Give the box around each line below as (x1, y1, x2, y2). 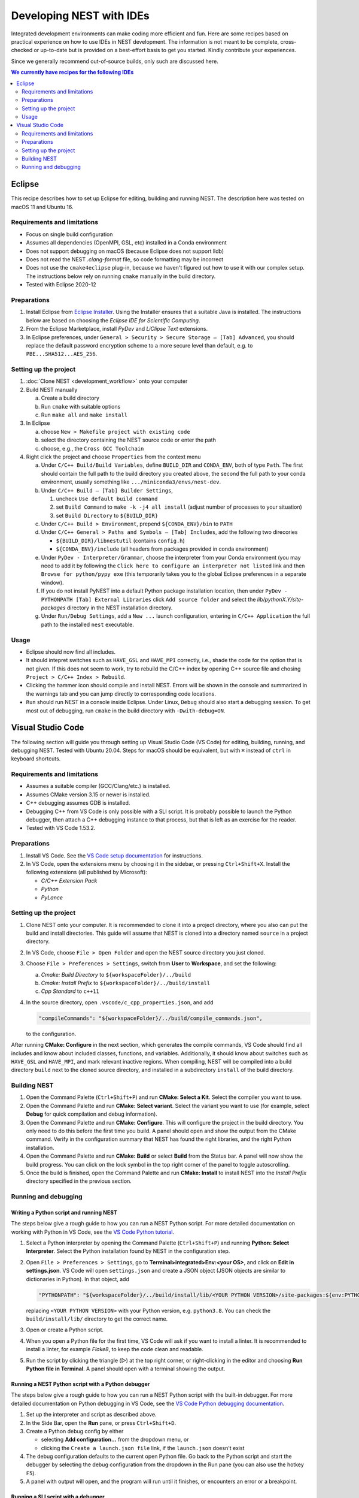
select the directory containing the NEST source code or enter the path (41, 436, 217, 443)
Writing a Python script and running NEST (11, 1209, 118, 1216)
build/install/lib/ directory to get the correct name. (26, 1315, 168, 1322)
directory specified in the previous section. (26, 1177, 132, 1185)
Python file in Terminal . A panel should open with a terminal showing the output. (26, 1365, 226, 1372)
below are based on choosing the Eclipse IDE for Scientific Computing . (26, 316, 200, 324)
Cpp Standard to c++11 (41, 987, 100, 995)
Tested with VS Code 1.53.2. (26, 824, 96, 832)
